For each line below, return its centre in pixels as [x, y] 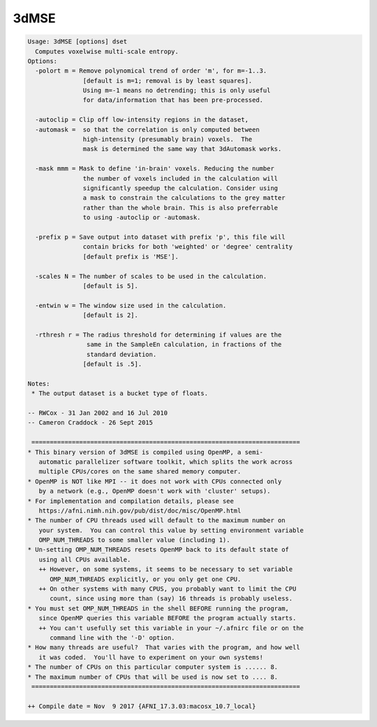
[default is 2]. [111, 315]
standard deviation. [121, 354]
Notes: [39, 383]
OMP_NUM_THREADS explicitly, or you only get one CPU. [146, 579]
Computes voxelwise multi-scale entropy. [107, 51]
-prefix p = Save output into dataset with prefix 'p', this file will [160, 237]
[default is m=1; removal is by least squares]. [168, 81]
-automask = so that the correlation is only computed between [147, 130]
